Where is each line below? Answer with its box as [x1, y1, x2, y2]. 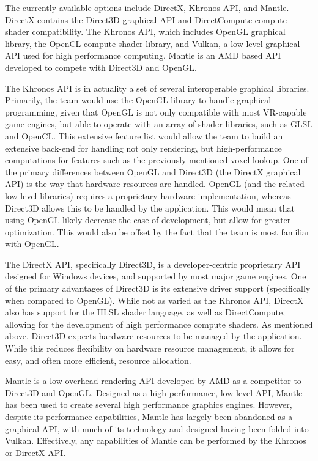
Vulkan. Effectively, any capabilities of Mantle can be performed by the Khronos [5, 434, 306, 447]
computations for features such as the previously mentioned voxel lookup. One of [5, 153, 308, 166]
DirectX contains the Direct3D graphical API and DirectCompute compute [5, 13, 287, 26]
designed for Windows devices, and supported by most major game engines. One [5, 270, 306, 282]
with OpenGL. [5, 237, 59, 250]
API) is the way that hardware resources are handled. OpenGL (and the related [5, 177, 305, 190]
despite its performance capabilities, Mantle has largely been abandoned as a [5, 410, 293, 422]
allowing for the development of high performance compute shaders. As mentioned [5, 317, 313, 330]
